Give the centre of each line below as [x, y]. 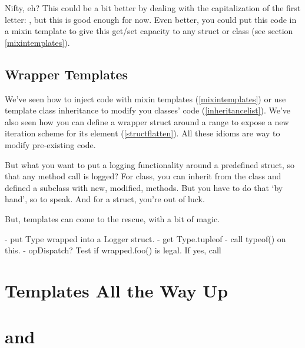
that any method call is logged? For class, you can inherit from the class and [143, 176]
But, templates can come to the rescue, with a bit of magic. [112, 218]
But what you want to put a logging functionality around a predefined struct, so [150, 164]
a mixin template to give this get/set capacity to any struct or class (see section [149, 31]
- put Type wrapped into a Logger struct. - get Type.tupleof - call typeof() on [145, 238]
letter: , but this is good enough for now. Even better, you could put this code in [151, 19]
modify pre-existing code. [50, 144]
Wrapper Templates [67, 74]
